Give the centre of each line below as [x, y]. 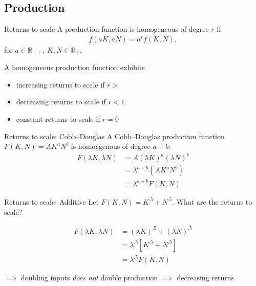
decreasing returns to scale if [61, 102]
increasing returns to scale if [60, 84]
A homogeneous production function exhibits [74, 67]
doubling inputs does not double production [89, 278]
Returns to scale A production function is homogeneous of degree [106, 29]
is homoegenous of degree [111, 146]
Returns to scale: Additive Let [51, 201]
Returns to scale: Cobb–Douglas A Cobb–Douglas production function [114, 136]
